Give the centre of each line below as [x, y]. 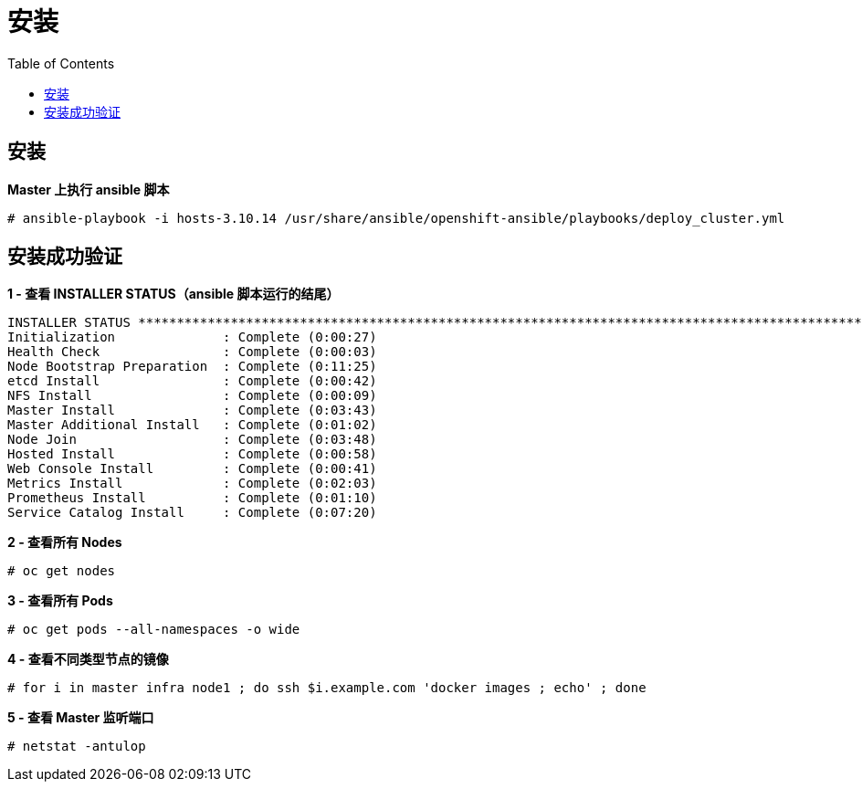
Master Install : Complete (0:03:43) [192, 410]
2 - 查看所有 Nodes [65, 542]
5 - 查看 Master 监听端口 [81, 718]
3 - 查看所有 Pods [60, 601]
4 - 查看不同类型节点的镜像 [88, 659]
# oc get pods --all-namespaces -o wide [154, 630]
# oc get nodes [62, 571]
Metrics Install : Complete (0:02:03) [192, 484]
